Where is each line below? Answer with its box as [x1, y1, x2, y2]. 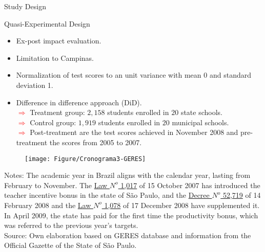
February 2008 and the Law [4, 199, 91, 210]
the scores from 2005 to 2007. [49, 136, 142, 147]
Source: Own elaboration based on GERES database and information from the [4, 230, 251, 240]
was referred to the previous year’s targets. [4, 220, 138, 231]
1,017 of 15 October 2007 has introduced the [120, 179, 260, 190]
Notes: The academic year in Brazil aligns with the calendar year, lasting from [4, 170, 251, 180]
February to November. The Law [4, 179, 108, 190]
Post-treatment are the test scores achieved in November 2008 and [30, 127, 238, 138]
